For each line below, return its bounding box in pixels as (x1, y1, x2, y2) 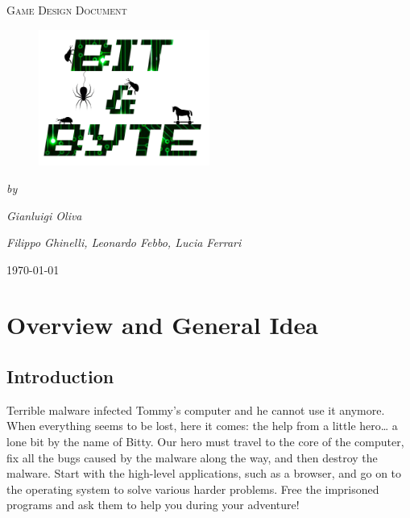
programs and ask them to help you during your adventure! (6, 496, 300, 513)
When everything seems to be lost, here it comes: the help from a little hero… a (6, 417, 398, 434)
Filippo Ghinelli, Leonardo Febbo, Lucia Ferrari (6, 234, 242, 251)
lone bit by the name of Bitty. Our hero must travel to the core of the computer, (6, 433, 404, 450)
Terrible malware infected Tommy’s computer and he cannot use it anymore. (6, 401, 385, 418)
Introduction (6, 364, 114, 389)
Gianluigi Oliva (6, 207, 82, 223)
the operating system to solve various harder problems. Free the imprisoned (6, 480, 379, 497)
